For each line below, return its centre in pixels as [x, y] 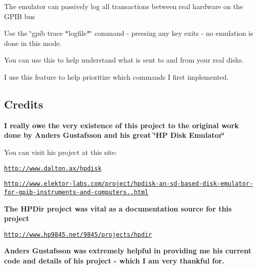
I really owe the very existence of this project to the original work [121, 125]
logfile [78, 33]
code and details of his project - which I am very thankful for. [114, 260]
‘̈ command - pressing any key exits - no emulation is [172, 33]
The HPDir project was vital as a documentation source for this [118, 208]
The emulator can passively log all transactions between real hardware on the [124, 6]
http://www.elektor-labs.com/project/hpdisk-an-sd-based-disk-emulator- [128, 184]
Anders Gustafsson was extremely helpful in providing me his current [128, 251]
